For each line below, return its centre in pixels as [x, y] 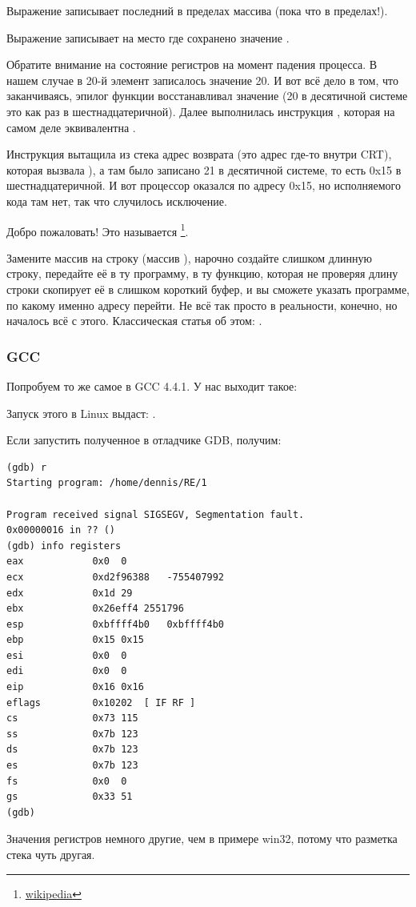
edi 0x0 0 [67, 671]
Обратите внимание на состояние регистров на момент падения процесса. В [192, 64]
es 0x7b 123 [72, 766]
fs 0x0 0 [67, 781]
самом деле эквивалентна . [71, 127]
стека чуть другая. [51, 854]
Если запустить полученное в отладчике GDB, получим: [144, 440]
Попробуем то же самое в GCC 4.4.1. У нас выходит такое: [152, 385]
